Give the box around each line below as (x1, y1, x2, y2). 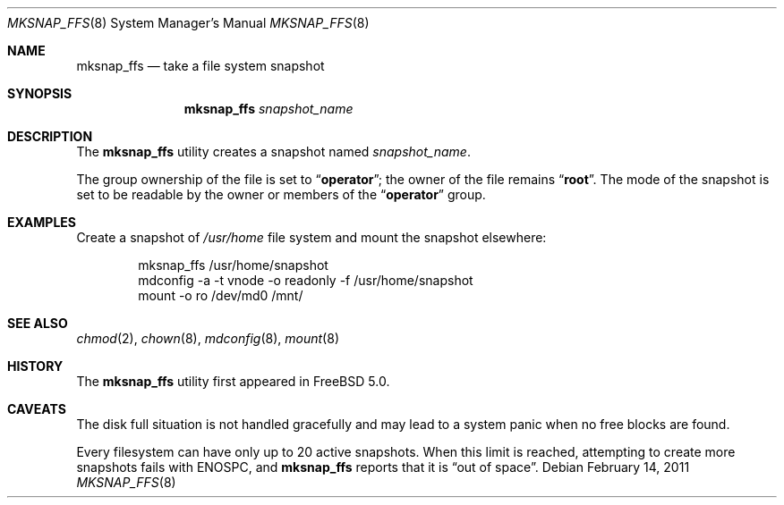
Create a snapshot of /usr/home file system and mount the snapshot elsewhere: (76, 230, 547, 245)
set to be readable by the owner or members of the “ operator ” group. (76, 187, 486, 202)
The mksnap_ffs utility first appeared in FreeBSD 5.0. (76, 374, 390, 389)
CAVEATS (7, 401, 66, 417)
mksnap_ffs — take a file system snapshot (76, 58, 325, 73)
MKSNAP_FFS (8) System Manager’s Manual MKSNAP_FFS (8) (7, 15, 370, 30)
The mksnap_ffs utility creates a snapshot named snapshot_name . (76, 144, 471, 159)
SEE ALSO (7, 316, 68, 331)
